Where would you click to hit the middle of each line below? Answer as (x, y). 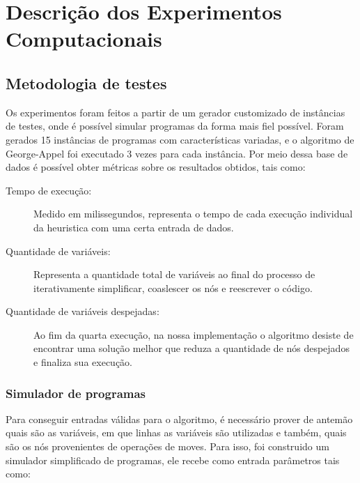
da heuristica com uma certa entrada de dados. (134, 227)
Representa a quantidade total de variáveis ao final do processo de (174, 274)
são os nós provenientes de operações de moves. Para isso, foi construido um (167, 446)
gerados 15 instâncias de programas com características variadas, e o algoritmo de (180, 139)
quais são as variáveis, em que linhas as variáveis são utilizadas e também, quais (176, 432)
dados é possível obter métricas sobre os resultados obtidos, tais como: (156, 167)
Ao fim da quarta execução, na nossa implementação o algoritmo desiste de (194, 334)
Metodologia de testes (86, 83)
